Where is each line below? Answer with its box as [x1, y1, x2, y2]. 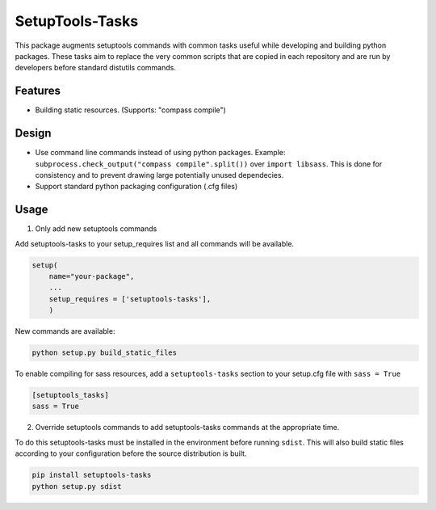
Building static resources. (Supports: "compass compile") [35, 105, 226, 115]
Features [15, 84, 61, 98]
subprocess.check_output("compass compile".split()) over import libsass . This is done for [35, 158, 383, 169]
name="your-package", [48, 272, 135, 280]
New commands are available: [15, 327, 115, 336]
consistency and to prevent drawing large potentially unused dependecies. [35, 170, 284, 179]
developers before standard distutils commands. [15, 63, 177, 73]
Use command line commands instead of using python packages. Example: [35, 148, 286, 158]
